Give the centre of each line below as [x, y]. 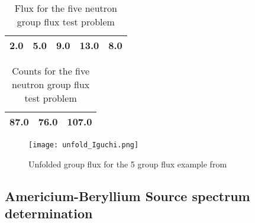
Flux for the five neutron [66, 8]
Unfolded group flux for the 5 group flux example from [128, 164]
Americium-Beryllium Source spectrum [127, 195]
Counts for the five [51, 71]
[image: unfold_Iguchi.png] [84, 145]
